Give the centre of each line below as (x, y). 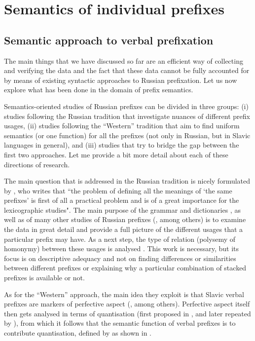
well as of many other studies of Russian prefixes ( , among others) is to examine (125, 219)
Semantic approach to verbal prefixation (109, 40)
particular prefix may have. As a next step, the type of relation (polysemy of (120, 239)
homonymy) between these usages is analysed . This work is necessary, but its (121, 248)
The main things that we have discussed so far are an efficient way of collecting (124, 60)
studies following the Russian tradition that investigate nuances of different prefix (127, 116)
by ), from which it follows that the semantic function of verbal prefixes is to (120, 323)
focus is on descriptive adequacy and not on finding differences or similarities (120, 258)
